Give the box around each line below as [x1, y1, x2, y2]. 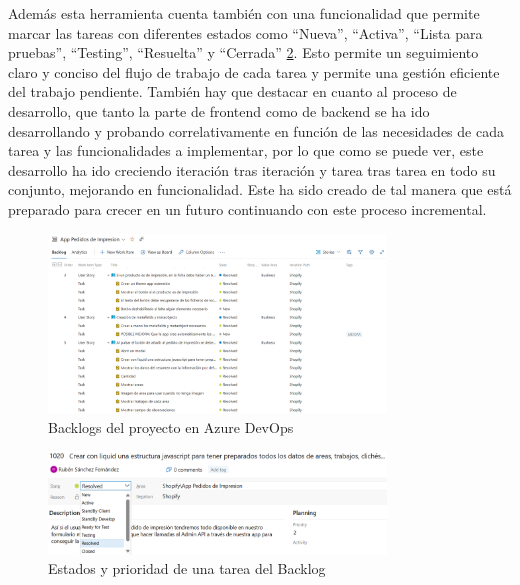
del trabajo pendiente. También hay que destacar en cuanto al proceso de [8, 81, 457, 102]
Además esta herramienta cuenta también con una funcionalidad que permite [8, 3, 480, 23]
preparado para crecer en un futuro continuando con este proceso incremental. [8, 198, 487, 219]
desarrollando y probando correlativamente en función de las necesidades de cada [8, 120, 504, 141]
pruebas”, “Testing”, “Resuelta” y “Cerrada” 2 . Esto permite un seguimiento [8, 42, 479, 63]
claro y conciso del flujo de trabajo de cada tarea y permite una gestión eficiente [8, 61, 500, 82]
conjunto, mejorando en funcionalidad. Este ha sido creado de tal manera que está [8, 179, 512, 200]
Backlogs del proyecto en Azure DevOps [48, 416, 294, 437]
